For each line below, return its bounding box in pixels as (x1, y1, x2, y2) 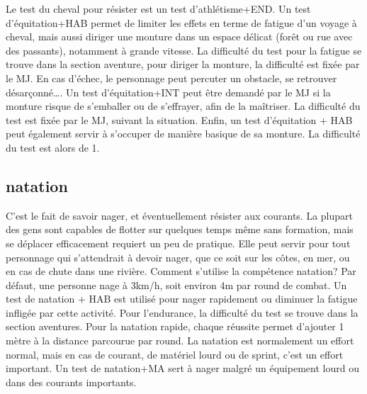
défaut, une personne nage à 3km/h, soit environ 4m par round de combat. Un (6, 277, 347, 292)
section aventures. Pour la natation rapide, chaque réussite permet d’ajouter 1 (6, 319, 344, 334)
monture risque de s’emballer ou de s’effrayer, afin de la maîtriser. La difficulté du (6, 98, 361, 113)
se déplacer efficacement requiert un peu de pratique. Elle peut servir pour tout (6, 235, 351, 250)
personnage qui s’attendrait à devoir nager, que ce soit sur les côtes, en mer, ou (6, 249, 350, 264)
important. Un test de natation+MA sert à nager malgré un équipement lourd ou (6, 361, 359, 376)
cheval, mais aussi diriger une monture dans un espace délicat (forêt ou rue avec (6, 29, 353, 44)
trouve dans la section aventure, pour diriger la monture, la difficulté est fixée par (6, 57, 360, 72)
